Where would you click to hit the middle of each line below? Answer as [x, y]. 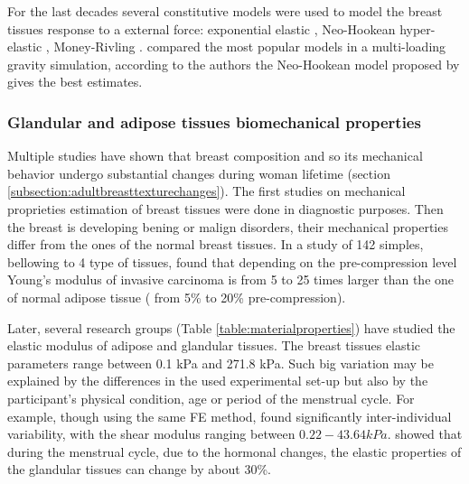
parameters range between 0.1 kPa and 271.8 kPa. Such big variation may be [220, 363]
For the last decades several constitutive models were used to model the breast [225, 11]
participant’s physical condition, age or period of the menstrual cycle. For [211, 398]
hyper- [417, 28]
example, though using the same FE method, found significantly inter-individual [230, 416]
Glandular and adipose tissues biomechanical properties [214, 121]
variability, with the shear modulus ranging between [151, 434]
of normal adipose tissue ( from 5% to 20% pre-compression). [177, 297]
